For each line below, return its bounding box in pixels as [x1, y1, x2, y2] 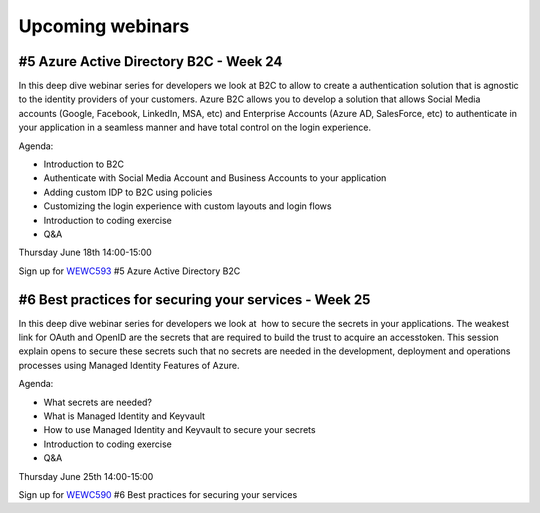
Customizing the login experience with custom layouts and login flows [43, 200, 332, 212]
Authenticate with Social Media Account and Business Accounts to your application [43, 172, 387, 184]
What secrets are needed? [43, 396, 153, 408]
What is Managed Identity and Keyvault [43, 410, 205, 422]
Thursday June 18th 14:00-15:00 [18, 246, 152, 259]
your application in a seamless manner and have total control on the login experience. [18, 121, 372, 134]
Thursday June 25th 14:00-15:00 [18, 470, 154, 482]
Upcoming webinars [18, 15, 190, 37]
